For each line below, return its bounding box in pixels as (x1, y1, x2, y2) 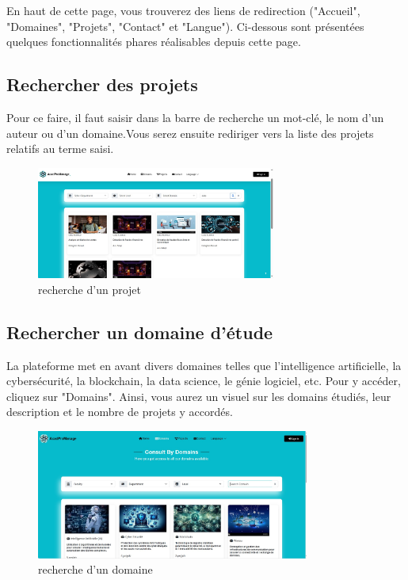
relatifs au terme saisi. (6, 140, 114, 157)
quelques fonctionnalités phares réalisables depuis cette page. (6, 33, 301, 50)
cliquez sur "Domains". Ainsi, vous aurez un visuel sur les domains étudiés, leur (6, 387, 391, 404)
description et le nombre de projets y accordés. (6, 403, 233, 420)
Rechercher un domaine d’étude (6, 319, 273, 344)
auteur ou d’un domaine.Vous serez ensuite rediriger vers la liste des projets (6, 124, 374, 141)
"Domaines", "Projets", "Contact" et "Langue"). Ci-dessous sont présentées (6, 17, 364, 34)
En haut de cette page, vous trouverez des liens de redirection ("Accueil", (6, 2, 360, 18)
